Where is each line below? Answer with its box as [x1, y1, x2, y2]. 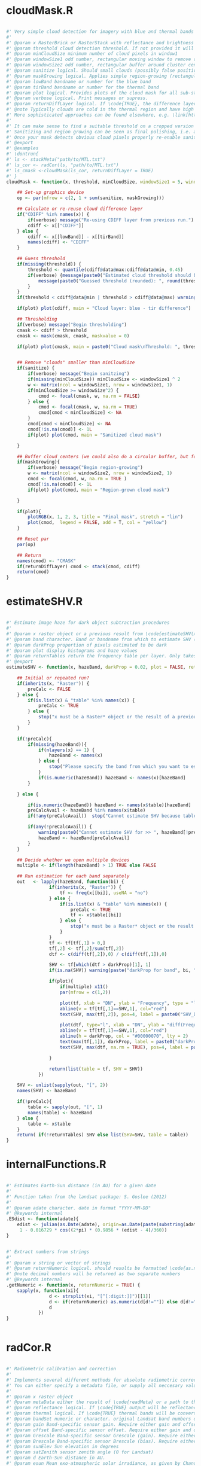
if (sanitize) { [17, 365, 55, 371]
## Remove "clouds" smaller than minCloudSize [17, 359, 135, 365]
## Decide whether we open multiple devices [17, 857, 130, 863]
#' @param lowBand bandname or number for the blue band [6, 78, 151, 84]
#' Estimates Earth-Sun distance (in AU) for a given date [6, 1182, 157, 1189]
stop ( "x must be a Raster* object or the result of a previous [38, 714, 199, 720]
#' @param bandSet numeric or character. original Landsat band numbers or [6, 1416, 199, 1422]
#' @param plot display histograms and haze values [6, 647, 138, 654]
